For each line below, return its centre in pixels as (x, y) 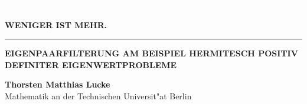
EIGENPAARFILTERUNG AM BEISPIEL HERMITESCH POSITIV (151, 53)
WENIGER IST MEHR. (56, 24)
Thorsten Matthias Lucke (58, 84)
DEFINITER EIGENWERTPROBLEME (91, 64)
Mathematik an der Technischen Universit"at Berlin (98, 95)
